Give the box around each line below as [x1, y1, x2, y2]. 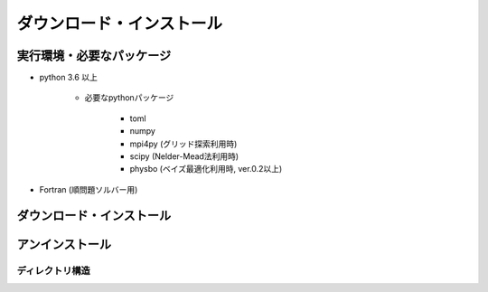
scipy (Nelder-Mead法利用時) [129, 151, 239, 162]
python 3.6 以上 [39, 72, 99, 83]
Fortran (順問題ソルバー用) [39, 184, 138, 194]
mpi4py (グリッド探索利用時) [129, 138, 238, 149]
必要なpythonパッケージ [84, 92, 174, 103]
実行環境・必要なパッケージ [16, 48, 172, 63]
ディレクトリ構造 [16, 264, 90, 277]
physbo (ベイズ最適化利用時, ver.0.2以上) [129, 164, 283, 174]
